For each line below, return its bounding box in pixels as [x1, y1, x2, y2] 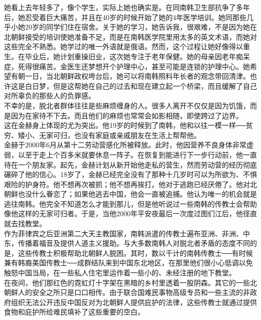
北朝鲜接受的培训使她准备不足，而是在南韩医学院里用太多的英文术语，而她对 [4, 31, 257, 42]
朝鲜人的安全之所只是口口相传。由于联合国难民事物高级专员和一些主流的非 [4, 287, 250, 297]
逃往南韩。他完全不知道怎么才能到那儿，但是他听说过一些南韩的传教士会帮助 [4, 198, 257, 209]
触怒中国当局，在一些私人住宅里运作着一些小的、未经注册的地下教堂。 [4, 267, 236, 278]
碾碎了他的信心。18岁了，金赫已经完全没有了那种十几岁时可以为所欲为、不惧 [4, 169, 257, 180]
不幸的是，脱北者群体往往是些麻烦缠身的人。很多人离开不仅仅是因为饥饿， [4, 100, 250, 110]
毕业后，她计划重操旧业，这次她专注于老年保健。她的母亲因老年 [25, 51, 236, 61]
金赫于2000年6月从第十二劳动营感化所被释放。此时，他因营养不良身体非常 [4, 139, 246, 150]
